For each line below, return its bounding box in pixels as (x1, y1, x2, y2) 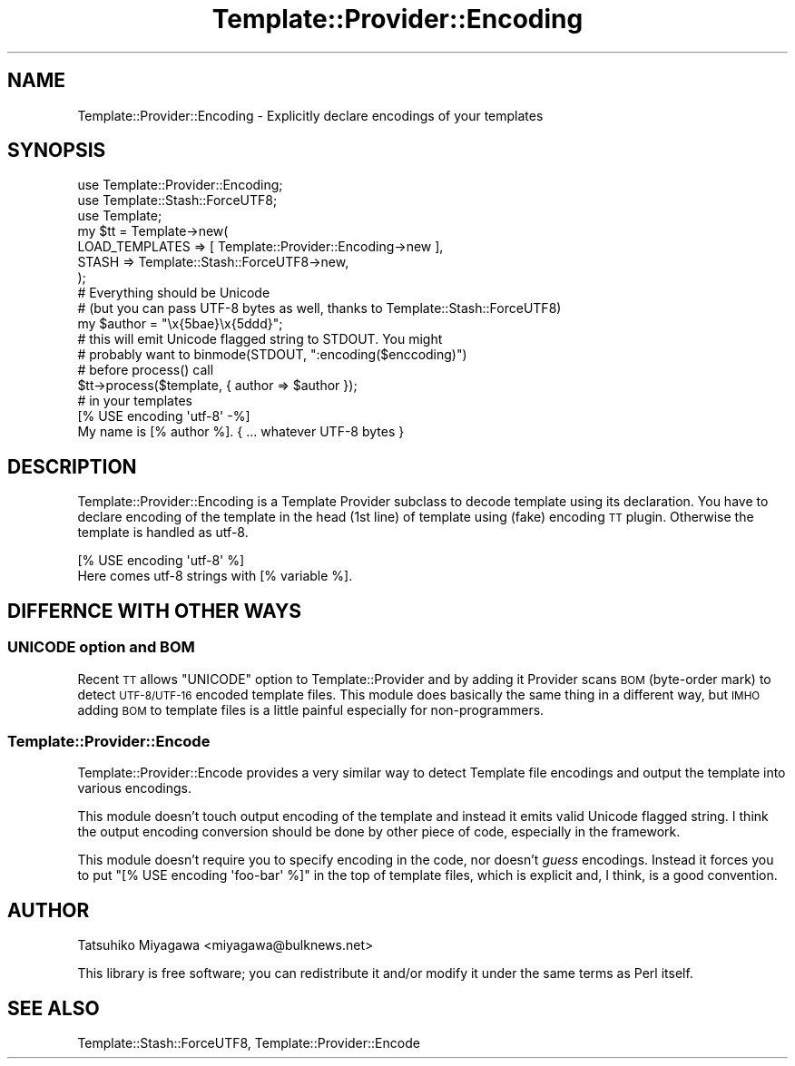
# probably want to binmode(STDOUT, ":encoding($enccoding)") (77, 347, 467, 363)
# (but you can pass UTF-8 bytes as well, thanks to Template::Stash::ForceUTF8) (77, 300, 562, 317)
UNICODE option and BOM (7, 638, 195, 657)
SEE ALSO (7, 996, 100, 1020)
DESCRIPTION (7, 455, 137, 478)
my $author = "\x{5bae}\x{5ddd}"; (77, 316, 283, 332)
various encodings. (77, 780, 191, 797)
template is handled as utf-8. (77, 524, 249, 541)
